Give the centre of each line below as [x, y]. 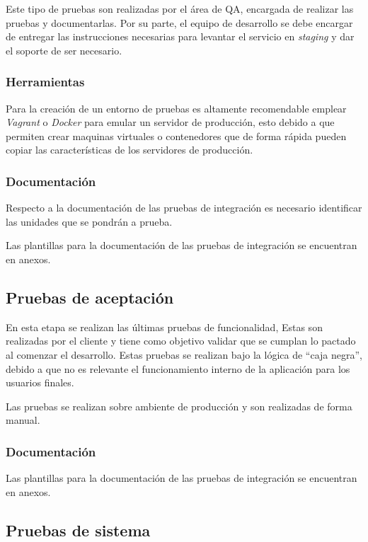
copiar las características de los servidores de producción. [130, 150]
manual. [23, 420]
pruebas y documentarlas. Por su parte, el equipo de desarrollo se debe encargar [179, 22]
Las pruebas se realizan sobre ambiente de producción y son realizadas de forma [179, 406]
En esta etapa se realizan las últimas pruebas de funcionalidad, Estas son [164, 327]
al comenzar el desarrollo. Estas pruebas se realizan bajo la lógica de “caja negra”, [184, 354]
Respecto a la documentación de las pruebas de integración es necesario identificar [184, 208]
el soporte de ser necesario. [64, 50]
